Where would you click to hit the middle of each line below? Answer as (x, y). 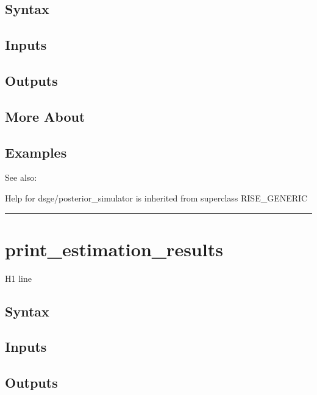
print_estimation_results (114, 249)
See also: (21, 177)
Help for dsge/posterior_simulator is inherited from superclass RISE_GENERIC (156, 197)
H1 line (18, 278)
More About (45, 116)
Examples (36, 152)
